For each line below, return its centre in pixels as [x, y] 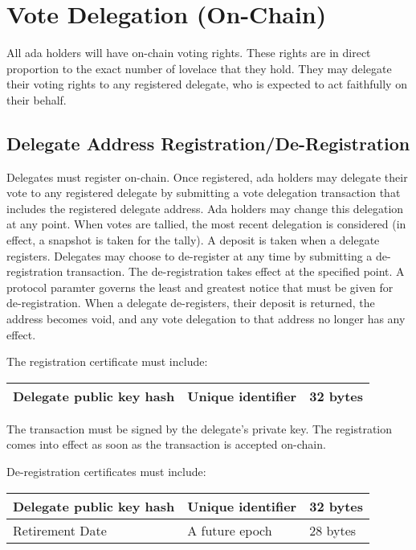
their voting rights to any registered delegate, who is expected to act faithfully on [207, 84]
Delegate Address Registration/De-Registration [208, 143]
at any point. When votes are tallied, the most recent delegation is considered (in [206, 224]
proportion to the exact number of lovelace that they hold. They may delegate [199, 68]
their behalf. [37, 99]
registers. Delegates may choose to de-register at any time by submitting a [190, 255]
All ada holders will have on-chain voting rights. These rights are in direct [189, 53]
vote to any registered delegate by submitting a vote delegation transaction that [204, 193]
